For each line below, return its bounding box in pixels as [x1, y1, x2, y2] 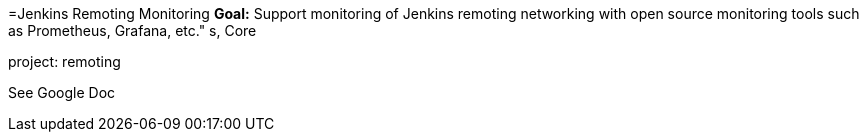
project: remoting [8, 53, 121, 70]
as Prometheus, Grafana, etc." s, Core [8, 22, 257, 39]
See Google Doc [8, 84, 116, 101]
